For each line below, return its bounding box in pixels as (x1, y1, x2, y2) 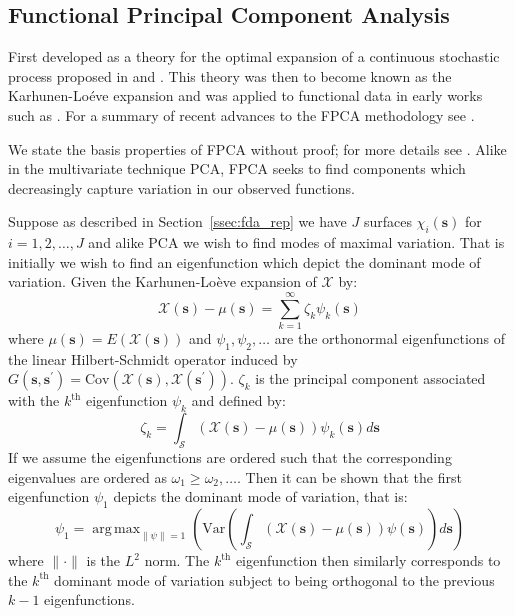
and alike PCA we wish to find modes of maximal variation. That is (88, 232, 505, 253)
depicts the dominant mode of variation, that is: (113, 486, 408, 507)
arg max (92, 522, 141, 537)
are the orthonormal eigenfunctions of (274, 328, 506, 349)
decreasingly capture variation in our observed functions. (8, 177, 355, 198)
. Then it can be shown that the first (237, 466, 462, 487)
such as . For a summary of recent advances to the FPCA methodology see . (8, 104, 475, 125)
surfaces (363, 211, 412, 232)
